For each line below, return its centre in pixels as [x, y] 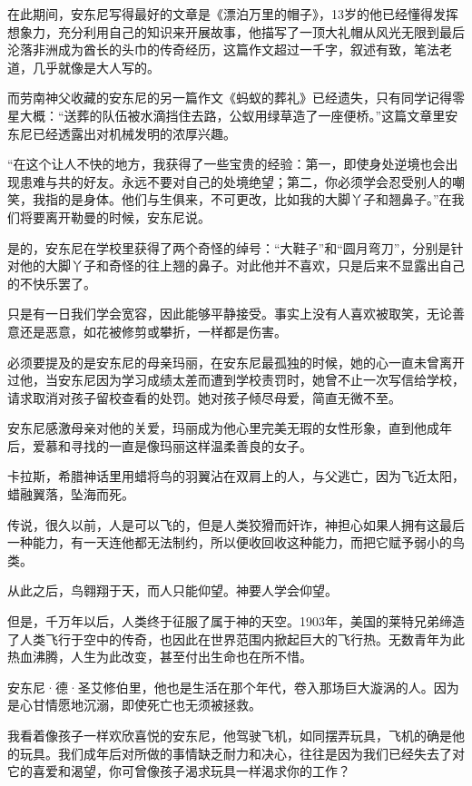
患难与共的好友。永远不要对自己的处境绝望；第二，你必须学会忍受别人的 [236, 181]
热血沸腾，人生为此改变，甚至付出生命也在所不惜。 [160, 657]
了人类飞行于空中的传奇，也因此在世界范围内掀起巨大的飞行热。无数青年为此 [236, 639]
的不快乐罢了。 [52, 283]
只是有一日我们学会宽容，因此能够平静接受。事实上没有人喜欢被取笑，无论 [230, 314]
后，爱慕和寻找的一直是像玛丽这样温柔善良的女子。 [160, 445]
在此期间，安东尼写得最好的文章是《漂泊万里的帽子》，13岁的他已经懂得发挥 [233, 14]
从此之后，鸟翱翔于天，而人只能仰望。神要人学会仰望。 [172, 590]
